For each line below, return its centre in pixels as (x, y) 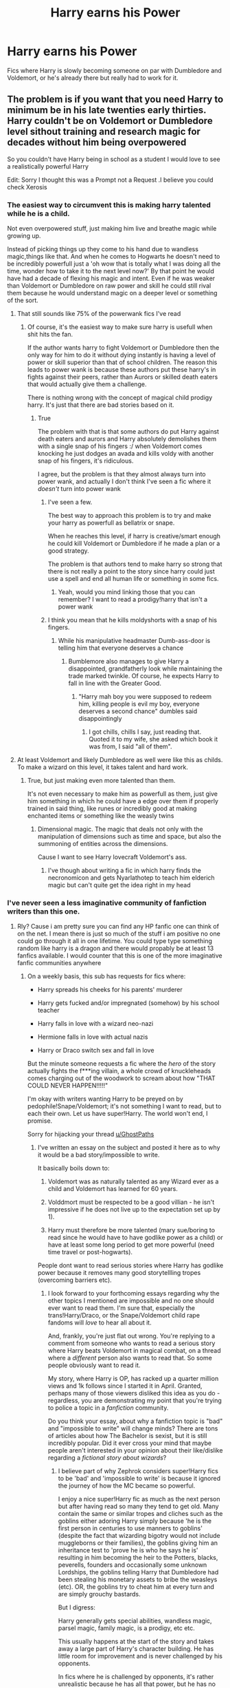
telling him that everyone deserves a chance (121, 648)
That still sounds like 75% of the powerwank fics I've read (99, 314)
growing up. (24, 236)
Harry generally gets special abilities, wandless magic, (135, 1621)
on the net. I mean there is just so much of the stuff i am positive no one (119, 933)
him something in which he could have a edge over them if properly (123, 801)
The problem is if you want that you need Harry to (115, 99)
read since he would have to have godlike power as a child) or (135, 1238)
